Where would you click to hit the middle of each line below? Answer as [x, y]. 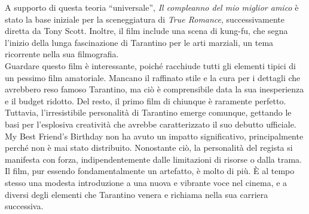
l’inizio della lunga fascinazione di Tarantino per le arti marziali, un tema [139, 42]
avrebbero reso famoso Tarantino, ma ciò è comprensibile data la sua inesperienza [154, 89]
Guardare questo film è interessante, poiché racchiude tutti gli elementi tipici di [150, 65]
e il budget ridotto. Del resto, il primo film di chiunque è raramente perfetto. [146, 100]
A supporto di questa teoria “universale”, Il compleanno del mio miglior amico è [152, 7]
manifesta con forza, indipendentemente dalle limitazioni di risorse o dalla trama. [154, 159]
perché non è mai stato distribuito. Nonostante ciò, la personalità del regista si [149, 148]
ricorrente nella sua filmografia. [62, 54]
